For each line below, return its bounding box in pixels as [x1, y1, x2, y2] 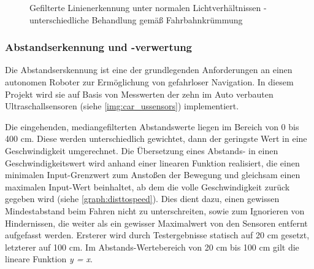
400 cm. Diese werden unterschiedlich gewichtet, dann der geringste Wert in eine [5, 132, 307, 145]
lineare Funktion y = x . [5, 252, 93, 265]
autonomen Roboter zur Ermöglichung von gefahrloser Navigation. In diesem [5, 76, 294, 88]
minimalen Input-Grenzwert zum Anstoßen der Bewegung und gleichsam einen [5, 168, 301, 181]
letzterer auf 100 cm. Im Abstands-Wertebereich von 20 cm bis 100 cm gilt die [5, 240, 299, 253]
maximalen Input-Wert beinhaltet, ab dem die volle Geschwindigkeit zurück [5, 180, 290, 193]
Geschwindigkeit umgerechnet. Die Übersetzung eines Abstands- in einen [5, 144, 278, 157]
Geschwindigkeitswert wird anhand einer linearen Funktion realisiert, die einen [5, 156, 300, 169]
